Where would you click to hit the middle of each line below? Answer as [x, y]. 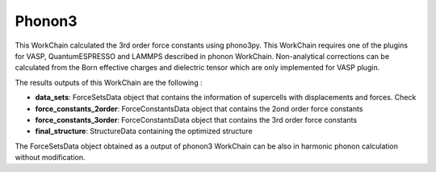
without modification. [50, 157]
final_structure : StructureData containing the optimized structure [144, 131]
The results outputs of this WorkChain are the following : [109, 82]
